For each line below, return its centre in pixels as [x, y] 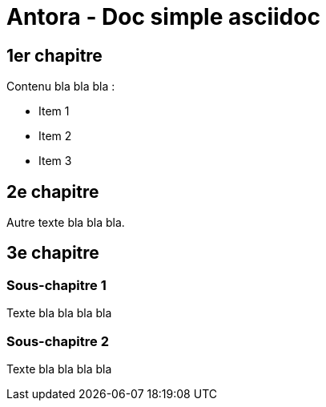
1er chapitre [54, 55]
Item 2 [55, 136]
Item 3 [55, 161]
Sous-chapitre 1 [56, 285]
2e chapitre [53, 191]
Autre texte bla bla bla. [66, 223]
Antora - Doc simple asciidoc [163, 17]
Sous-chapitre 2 [58, 341]
